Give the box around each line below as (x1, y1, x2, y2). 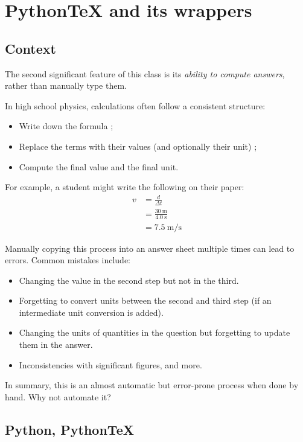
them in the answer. (19, 338, 93, 351)
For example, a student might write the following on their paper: (5, 181, 244, 193)
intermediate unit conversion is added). (19, 306, 164, 318)
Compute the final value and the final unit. (19, 160, 179, 173)
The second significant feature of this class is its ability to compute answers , (5, 67, 285, 80)
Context (5, 39, 56, 57)
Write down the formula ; (19, 120, 113, 132)
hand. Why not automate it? (5, 390, 111, 403)
